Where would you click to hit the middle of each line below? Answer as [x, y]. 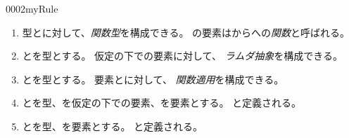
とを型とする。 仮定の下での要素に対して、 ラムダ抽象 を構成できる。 [182, 56]
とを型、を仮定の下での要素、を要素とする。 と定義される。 [162, 103]
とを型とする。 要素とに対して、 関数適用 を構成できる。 [153, 79]
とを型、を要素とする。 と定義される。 [113, 126]
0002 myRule [32, 8]
